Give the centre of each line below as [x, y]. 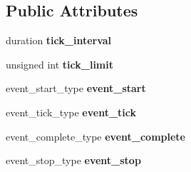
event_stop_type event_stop [73, 160]
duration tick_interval [59, 40]
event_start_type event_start [76, 88]
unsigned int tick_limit [60, 64]
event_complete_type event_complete [95, 136]
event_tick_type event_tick [71, 112]
